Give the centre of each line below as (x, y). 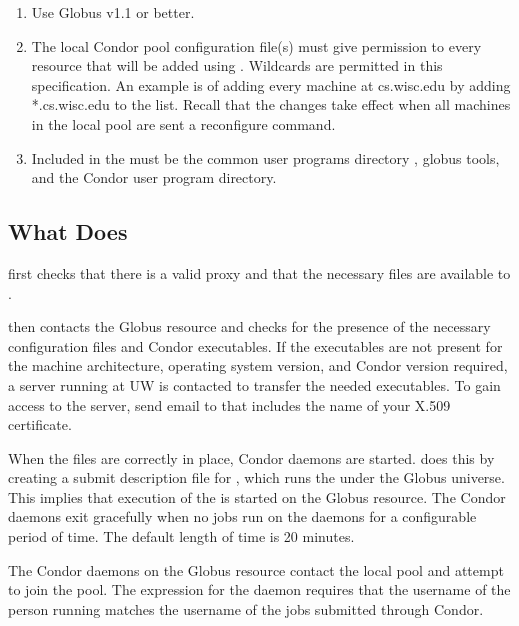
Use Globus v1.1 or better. (113, 12)
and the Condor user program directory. (154, 177)
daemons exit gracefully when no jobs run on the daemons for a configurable (242, 516)
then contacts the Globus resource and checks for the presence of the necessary (249, 326)
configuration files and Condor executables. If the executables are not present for (255, 345)
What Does (68, 231)
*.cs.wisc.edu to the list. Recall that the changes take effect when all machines (271, 104)
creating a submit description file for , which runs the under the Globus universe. (256, 477)
